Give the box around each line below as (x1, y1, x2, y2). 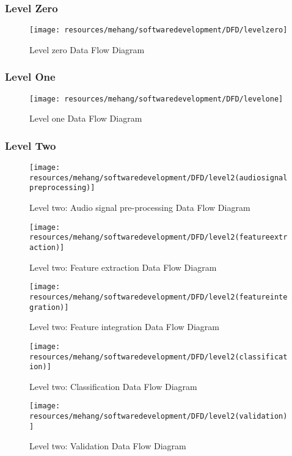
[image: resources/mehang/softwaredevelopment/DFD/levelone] (29, 94, 283, 103)
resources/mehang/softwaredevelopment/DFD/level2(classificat (29, 352, 288, 361)
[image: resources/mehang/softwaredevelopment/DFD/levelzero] (29, 26, 288, 35)
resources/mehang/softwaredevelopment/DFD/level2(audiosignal (29, 173, 288, 182)
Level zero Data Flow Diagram (29, 43, 145, 56)
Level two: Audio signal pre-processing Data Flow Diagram (29, 201, 250, 214)
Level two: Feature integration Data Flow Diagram (29, 320, 220, 333)
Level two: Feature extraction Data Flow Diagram (29, 260, 217, 273)
